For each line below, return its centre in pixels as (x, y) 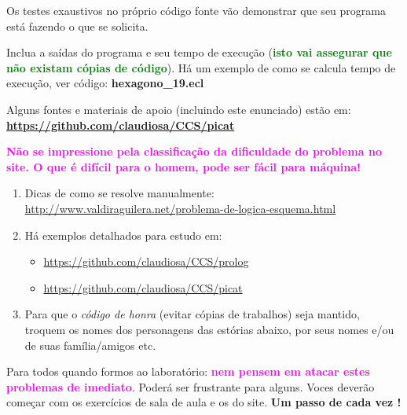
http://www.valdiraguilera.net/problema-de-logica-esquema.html (180, 208)
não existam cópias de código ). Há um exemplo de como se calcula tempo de (201, 67)
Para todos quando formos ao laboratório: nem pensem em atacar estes (188, 371)
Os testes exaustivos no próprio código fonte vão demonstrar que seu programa (196, 10)
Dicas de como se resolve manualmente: (119, 193)
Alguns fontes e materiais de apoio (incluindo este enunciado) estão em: (179, 109)
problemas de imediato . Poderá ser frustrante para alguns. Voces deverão (191, 386)
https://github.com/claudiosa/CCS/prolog (146, 261)
